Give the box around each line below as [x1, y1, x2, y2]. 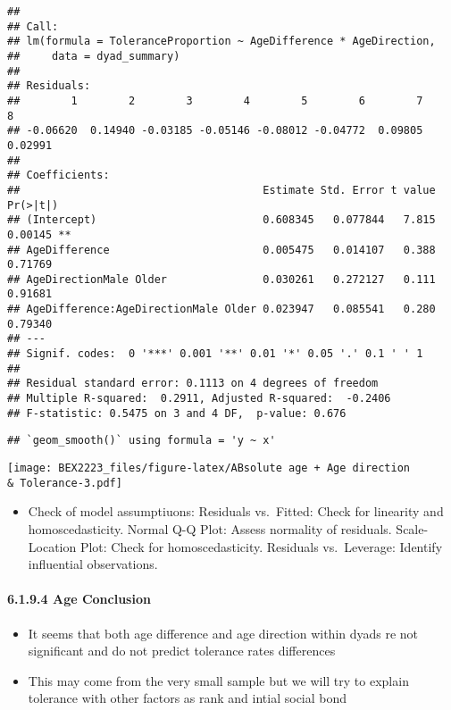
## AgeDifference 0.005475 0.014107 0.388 [7, 243, 436, 256]
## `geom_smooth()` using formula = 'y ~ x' [7, 434, 276, 447]
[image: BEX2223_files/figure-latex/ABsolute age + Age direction [7, 462, 411, 475]
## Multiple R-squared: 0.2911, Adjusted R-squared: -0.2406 [7, 392, 391, 405]
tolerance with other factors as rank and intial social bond [28, 689, 347, 707]
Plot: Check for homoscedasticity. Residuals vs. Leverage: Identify [79, 537, 443, 555]
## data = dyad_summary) [7, 49, 180, 63]
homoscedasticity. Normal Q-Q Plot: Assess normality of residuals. [28, 519, 392, 538]
